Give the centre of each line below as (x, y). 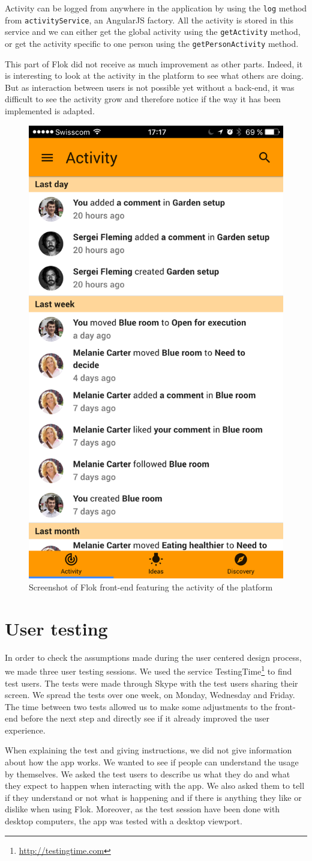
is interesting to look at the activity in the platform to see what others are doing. (154, 75)
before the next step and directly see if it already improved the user (145, 718)
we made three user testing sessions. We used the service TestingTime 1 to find (148, 670)
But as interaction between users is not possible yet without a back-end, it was (150, 87)
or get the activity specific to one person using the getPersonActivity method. (152, 43)
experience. (25, 730)
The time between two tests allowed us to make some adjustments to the (139, 706)
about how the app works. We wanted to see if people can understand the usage (152, 762)
